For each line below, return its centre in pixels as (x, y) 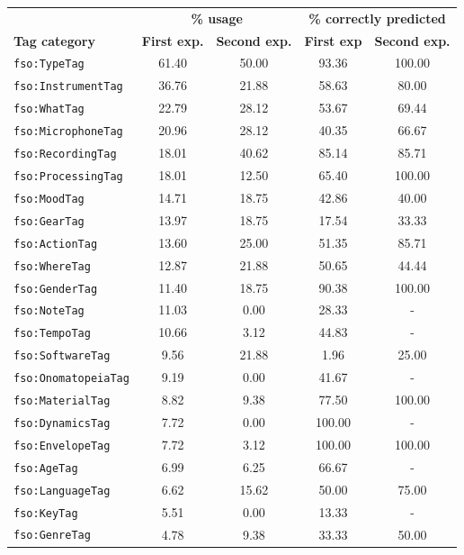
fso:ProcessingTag (68, 176)
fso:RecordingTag (65, 155)
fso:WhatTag (49, 109)
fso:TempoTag (52, 334)
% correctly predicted (377, 18)
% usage (217, 18)
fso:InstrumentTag (68, 87)
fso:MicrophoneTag (68, 132)
